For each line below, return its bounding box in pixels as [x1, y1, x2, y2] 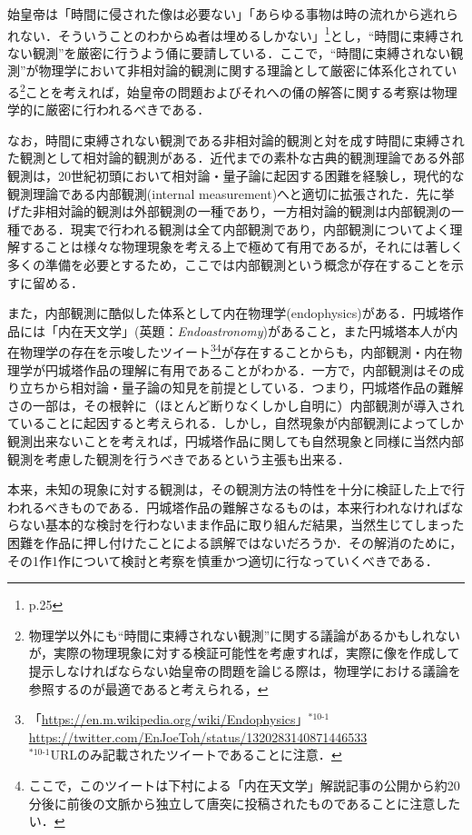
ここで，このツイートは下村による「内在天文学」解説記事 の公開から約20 [28, 775, 460, 794]
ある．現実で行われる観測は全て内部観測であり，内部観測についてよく [32, 219, 450, 238]
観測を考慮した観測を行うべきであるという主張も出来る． [7, 449, 350, 468]
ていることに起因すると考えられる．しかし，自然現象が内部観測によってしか [7, 413, 464, 432]
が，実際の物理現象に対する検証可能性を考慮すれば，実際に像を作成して [28, 643, 460, 662]
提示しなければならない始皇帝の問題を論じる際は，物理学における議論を [28, 661, 461, 680]
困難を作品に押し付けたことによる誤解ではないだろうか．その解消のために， [7, 533, 463, 552]
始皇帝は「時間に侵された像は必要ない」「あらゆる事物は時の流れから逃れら [7, 5, 458, 23]
